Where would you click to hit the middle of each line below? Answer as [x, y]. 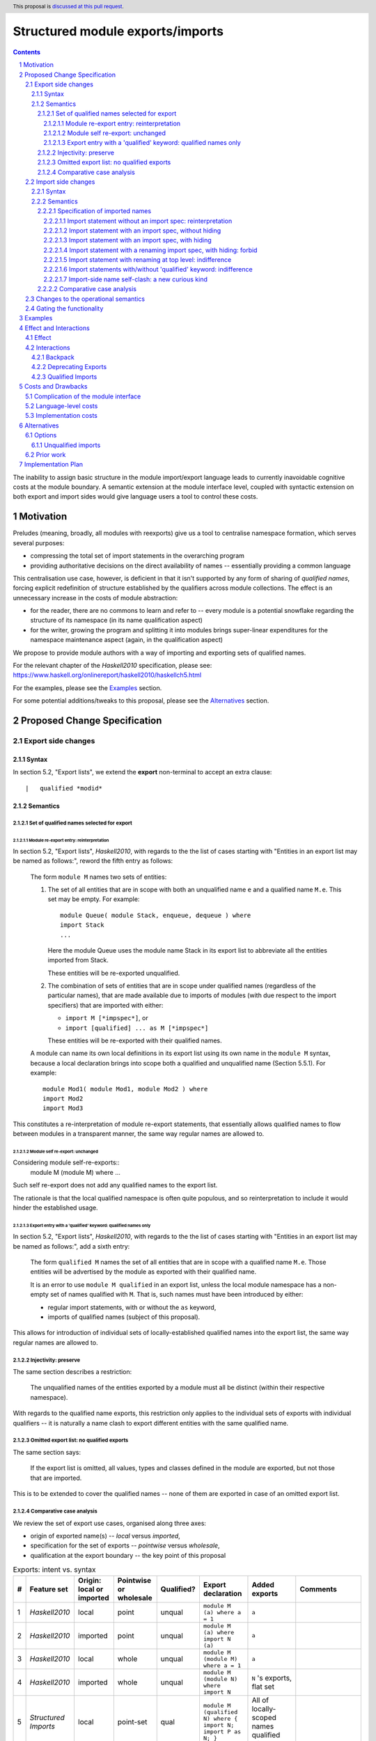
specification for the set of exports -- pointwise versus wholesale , [125, 1545]
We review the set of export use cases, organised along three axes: [110, 1523]
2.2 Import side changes [60, 182]
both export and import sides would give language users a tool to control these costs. [135, 497]
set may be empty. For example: [94, 899]
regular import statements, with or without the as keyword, [132, 1307]
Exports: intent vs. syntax [55, 1570]
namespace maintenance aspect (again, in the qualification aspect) [126, 640]
